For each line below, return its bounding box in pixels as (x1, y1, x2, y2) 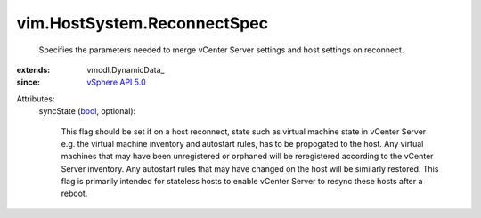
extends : (16, 64, 51, 75)
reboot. (61, 188, 88, 199)
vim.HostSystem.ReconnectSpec (16, 13, 269, 33)
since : (16, 77, 40, 88)
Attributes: (16, 93, 55, 104)
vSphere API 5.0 (86, 77, 146, 88)
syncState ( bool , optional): (38, 106, 136, 117)
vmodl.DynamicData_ (86, 64, 165, 75)
